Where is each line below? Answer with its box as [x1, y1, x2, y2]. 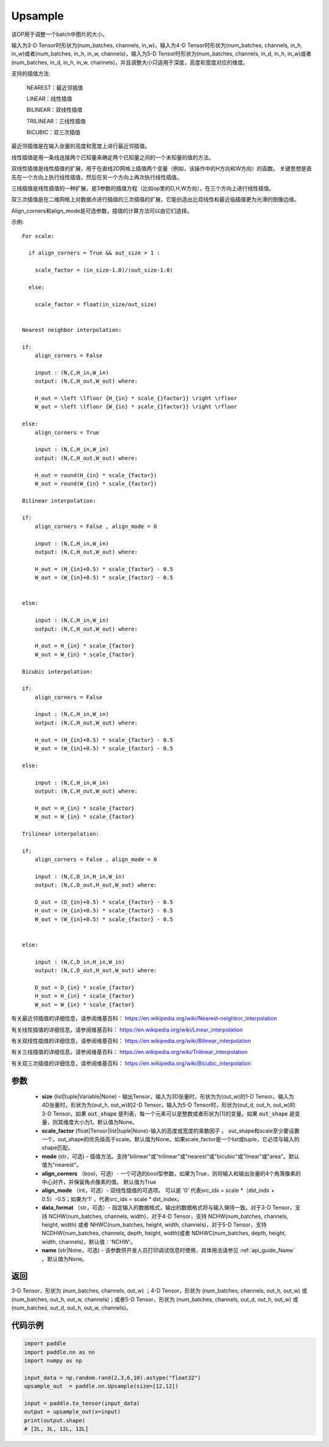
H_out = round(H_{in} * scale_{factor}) [34, 472, 158, 478]
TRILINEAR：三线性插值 [26, 117, 87, 124]
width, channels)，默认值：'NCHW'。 [41, 1238, 136, 1245]
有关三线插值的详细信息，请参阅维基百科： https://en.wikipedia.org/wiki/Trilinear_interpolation [11, 1048, 248, 1056]
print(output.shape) [24, 1416, 85, 1424]
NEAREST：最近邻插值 [26, 84, 83, 91]
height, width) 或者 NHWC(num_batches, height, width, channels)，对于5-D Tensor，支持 [41, 1221, 267, 1228]
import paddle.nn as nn [24, 1349, 96, 1355]
